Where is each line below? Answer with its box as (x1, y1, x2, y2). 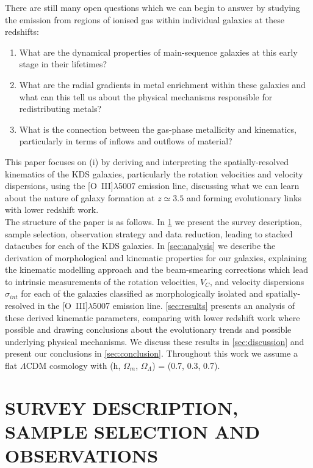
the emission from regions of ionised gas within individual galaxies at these (5, 13, 284, 26)
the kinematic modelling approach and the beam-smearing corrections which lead (5, 263, 308, 276)
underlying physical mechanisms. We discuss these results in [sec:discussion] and (5, 335, 304, 347)
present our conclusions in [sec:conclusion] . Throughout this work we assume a (5, 347, 298, 360)
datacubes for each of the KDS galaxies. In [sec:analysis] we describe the (5, 239, 276, 252)
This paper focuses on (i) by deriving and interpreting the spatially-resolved (5, 155, 289, 168)
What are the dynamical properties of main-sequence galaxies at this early (19, 45, 298, 58)
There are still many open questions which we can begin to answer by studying (5, 1, 300, 13)
